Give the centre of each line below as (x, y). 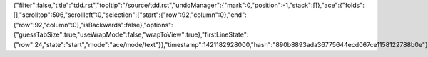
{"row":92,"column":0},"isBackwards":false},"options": (93, 25)
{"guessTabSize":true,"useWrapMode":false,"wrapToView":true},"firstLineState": (131, 34)
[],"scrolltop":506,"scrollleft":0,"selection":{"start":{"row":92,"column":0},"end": (130, 15)
